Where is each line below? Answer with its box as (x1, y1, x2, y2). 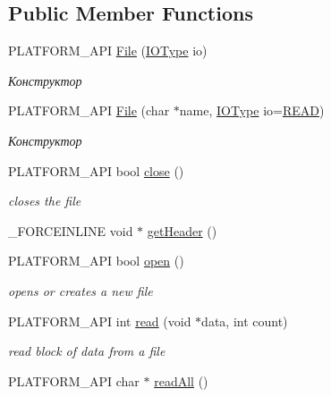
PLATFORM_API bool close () (8, 161, 184, 180)
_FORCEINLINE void (8, 221, 133, 240)
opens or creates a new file (8, 281, 153, 300)
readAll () (154, 371, 208, 390)
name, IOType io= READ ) (179, 101, 325, 120)
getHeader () (147, 221, 217, 240)
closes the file (8, 191, 81, 210)
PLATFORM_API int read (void (8, 311, 191, 330)
